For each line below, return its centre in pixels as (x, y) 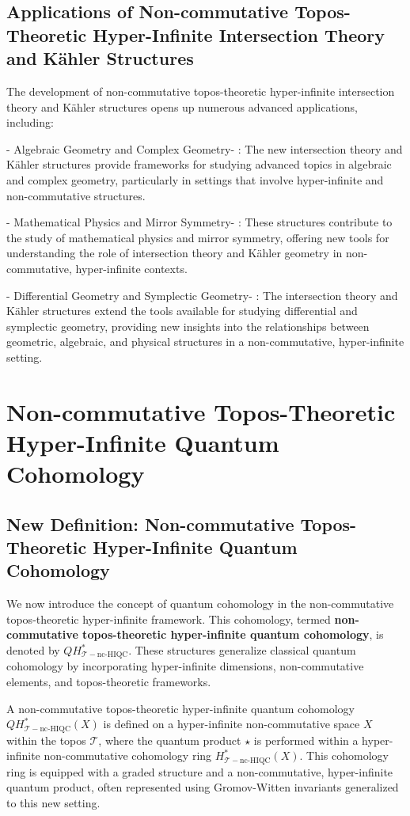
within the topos (46, 740)
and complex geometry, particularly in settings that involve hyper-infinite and (195, 179)
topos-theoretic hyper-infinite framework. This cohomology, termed (169, 619)
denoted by (33, 650)
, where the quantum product (170, 740)
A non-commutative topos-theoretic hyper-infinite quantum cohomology (181, 708)
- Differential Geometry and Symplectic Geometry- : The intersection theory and (202, 295)
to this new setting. (53, 802)
